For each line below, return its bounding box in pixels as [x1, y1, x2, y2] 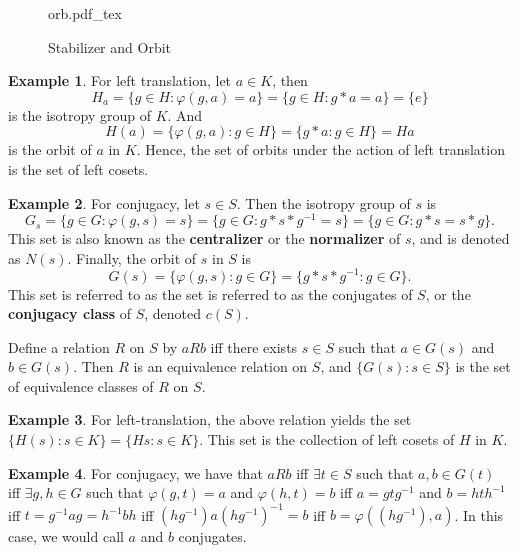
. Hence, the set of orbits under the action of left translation [136, 139, 505, 160]
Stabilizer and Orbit [48, 36, 172, 57]
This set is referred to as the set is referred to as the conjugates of [8, 283, 413, 304]
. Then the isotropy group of [236, 192, 411, 213]
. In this [454, 504, 504, 525]
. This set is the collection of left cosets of [199, 429, 455, 450]
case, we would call [8, 526, 124, 547]
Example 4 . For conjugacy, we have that [8, 462, 263, 483]
